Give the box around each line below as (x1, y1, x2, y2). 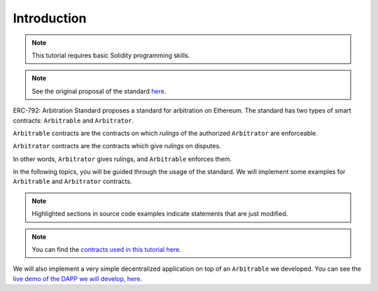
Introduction (13, 10, 87, 26)
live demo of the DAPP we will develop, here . (13, 274, 143, 283)
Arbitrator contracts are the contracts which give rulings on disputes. (13, 142, 221, 150)
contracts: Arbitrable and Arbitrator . (13, 116, 134, 125)
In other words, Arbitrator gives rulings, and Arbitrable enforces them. (13, 155, 232, 163)
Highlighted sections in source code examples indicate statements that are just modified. (31, 210, 288, 218)
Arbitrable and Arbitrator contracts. (13, 177, 132, 185)
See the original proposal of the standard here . (31, 87, 167, 95)
